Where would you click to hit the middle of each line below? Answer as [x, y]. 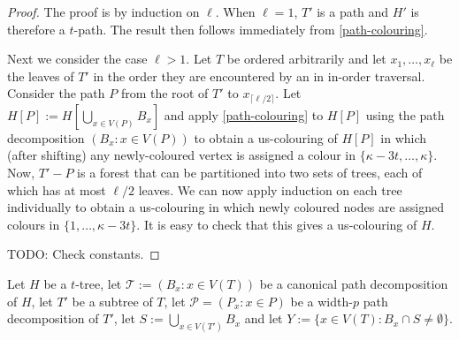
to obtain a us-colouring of [266, 137]
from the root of [164, 93]
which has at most [57, 189]
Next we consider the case [77, 59]
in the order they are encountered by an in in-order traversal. [259, 76]
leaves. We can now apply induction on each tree [270, 189]
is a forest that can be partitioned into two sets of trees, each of [250, 173]
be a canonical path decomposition [354, 283]
